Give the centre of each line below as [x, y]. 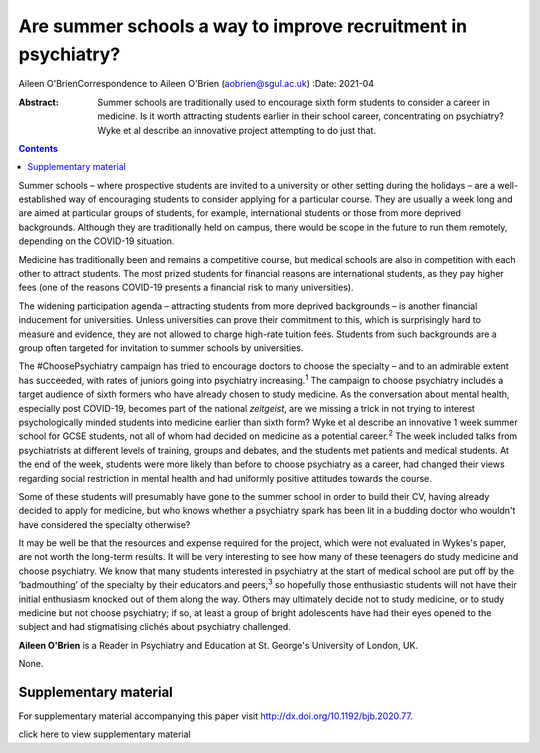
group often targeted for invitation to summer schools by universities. [161, 347]
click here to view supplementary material [104, 734]
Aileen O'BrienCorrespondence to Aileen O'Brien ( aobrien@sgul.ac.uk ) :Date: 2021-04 [196, 84]
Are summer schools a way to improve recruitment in [243, 26]
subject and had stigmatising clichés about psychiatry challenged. [155, 627]
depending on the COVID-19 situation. [96, 241]
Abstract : [38, 102]
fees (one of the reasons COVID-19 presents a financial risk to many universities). [186, 287]
